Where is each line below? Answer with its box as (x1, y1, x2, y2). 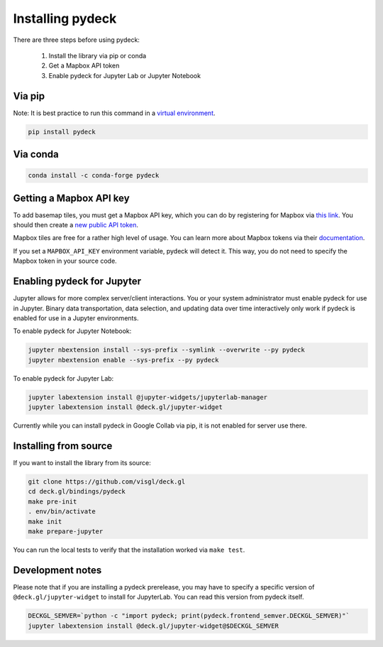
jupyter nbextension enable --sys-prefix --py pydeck (28, 356, 219, 364)
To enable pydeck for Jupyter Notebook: (13, 327, 132, 335)
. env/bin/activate (28, 508, 96, 516)
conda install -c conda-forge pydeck (28, 171, 160, 180)
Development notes (13, 564, 102, 576)
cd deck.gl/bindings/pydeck (28, 487, 126, 496)
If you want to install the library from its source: (13, 458, 152, 467)
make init (28, 517, 62, 526)
